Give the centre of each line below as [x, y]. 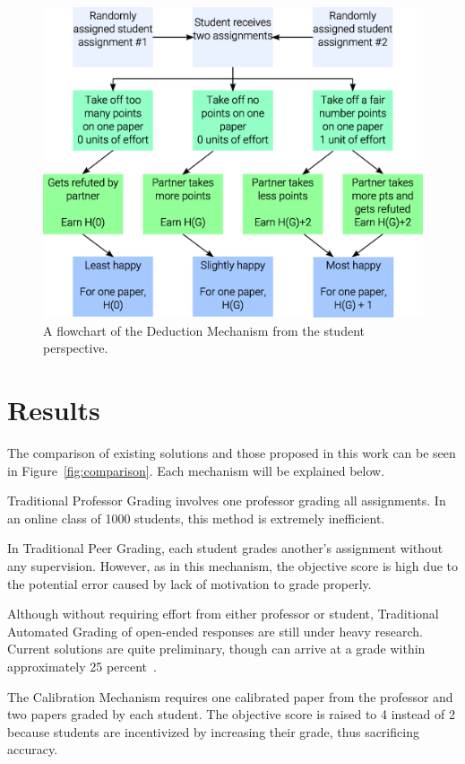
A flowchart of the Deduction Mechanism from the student [204, 330]
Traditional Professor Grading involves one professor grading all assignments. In [227, 501]
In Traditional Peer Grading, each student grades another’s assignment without [225, 548]
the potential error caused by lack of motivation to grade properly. [189, 583]
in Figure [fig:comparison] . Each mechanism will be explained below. [196, 470]
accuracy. [33, 749]
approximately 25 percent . [82, 666]
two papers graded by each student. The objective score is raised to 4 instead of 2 [231, 714]
